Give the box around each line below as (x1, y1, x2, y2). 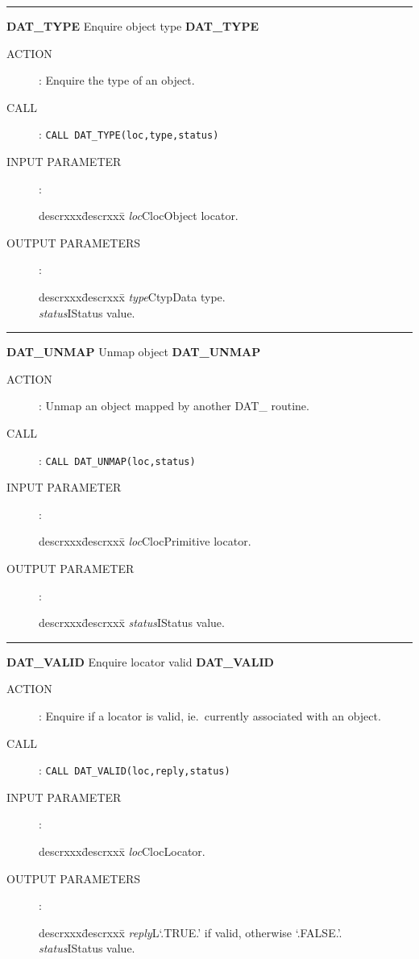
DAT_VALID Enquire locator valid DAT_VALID (6, 653, 274, 670)
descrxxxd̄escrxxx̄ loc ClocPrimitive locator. (39, 533, 251, 550)
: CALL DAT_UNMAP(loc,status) (39, 451, 196, 468)
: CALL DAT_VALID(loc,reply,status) (39, 762, 230, 778)
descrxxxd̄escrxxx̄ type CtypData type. (39, 289, 226, 305)
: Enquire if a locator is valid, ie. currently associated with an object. (39, 707, 381, 724)
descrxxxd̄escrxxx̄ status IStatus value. (39, 614, 225, 631)
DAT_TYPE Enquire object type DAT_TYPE (6, 18, 259, 34)
